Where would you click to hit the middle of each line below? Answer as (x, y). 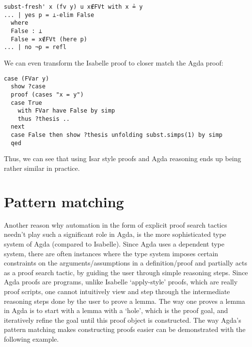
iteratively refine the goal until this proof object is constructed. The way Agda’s (123, 320)
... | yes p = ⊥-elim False (49, 15)
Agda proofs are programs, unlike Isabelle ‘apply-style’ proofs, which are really (121, 282)
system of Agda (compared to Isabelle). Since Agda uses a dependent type (114, 243)
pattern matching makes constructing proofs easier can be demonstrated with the (125, 329)
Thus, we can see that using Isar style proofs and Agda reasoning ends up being (123, 158)
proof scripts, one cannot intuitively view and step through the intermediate (117, 291)
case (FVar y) (27, 78)
